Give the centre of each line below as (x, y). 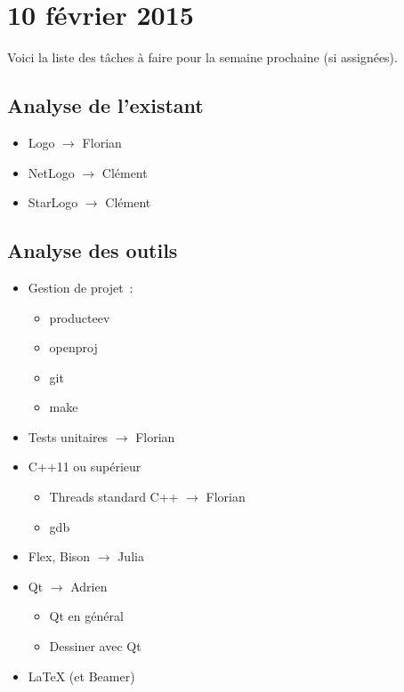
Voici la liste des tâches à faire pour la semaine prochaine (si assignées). (202, 57)
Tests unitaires (68, 436)
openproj (73, 347)
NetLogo (51, 172)
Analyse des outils (93, 250)
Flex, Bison (59, 556)
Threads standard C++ (114, 497)
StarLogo (53, 202)
